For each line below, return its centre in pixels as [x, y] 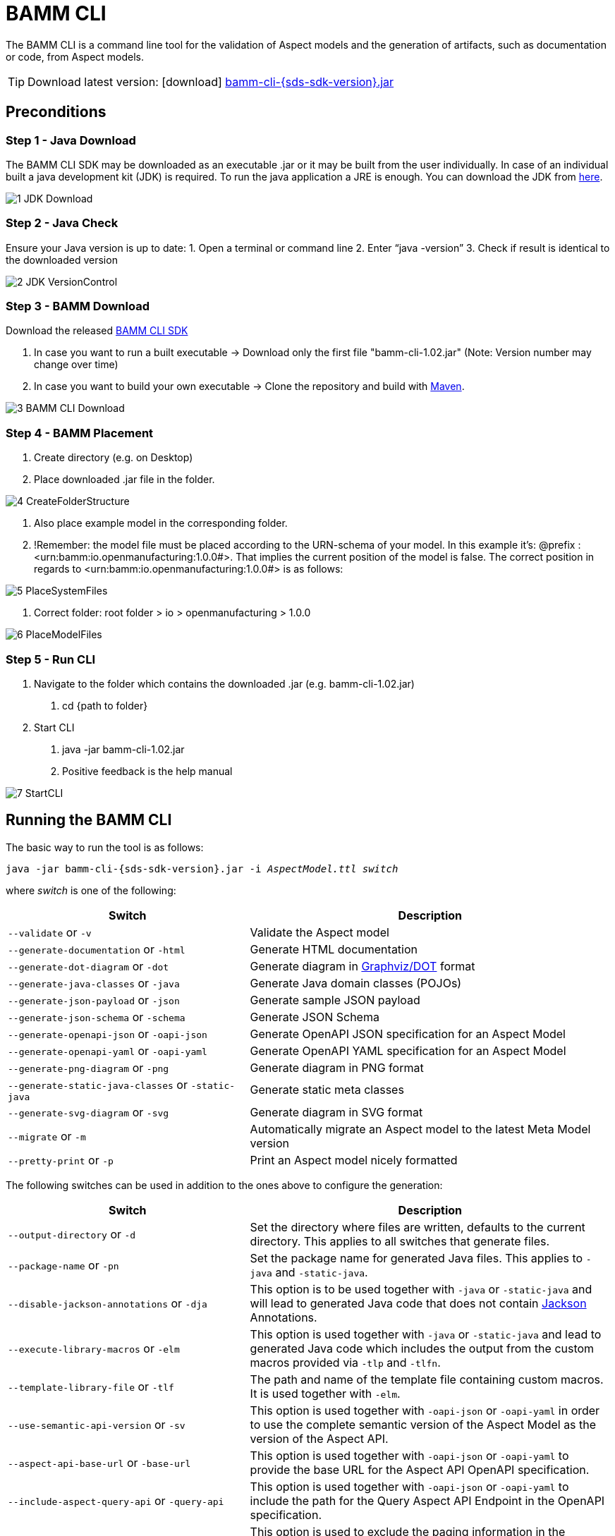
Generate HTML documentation [334, 949]
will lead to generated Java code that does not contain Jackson [418, 1303]
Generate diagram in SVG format [336, 1112]
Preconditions [56, 112]
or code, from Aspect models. [75, 56]
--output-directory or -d [72, 1234]
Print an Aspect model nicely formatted [354, 1160]
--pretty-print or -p [61, 1160]
